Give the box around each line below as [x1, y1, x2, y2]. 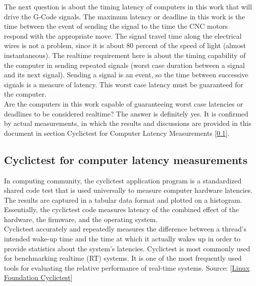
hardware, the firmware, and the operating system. [4, 214, 158, 224]
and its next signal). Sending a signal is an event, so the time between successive [4, 69, 249, 80]
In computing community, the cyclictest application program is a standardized [4, 175, 242, 185]
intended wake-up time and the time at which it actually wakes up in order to [4, 233, 241, 244]
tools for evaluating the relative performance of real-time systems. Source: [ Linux [4, 262, 250, 273]
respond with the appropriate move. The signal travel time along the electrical [4, 30, 242, 41]
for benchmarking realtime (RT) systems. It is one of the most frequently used [4, 253, 242, 263]
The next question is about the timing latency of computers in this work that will [4, 1, 252, 11]
